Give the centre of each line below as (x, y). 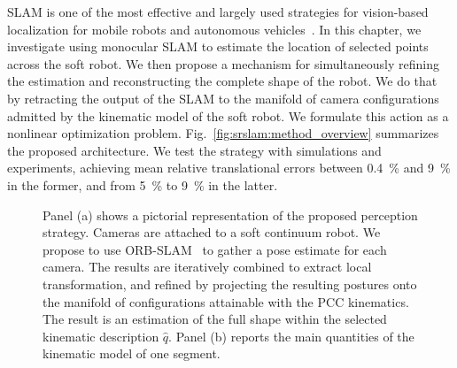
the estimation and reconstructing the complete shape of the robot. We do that (222, 81)
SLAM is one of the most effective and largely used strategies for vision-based (218, 11)
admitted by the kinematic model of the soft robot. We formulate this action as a (228, 115)
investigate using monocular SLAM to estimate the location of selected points (218, 46)
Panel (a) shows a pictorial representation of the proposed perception (230, 215)
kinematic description (101, 336)
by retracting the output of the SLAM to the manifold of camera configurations (223, 98)
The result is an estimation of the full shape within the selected (215, 319)
